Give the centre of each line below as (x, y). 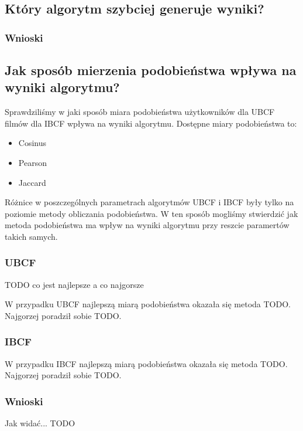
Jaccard (32, 182)
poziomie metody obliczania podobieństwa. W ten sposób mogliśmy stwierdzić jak (151, 213)
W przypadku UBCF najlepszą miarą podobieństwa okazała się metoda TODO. (148, 304)
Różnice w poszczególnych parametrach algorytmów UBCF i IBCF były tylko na (149, 202)
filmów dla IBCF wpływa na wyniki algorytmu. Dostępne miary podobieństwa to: (151, 123)
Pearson (32, 162)
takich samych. (31, 236)
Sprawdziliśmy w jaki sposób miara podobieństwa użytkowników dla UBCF (140, 112)
